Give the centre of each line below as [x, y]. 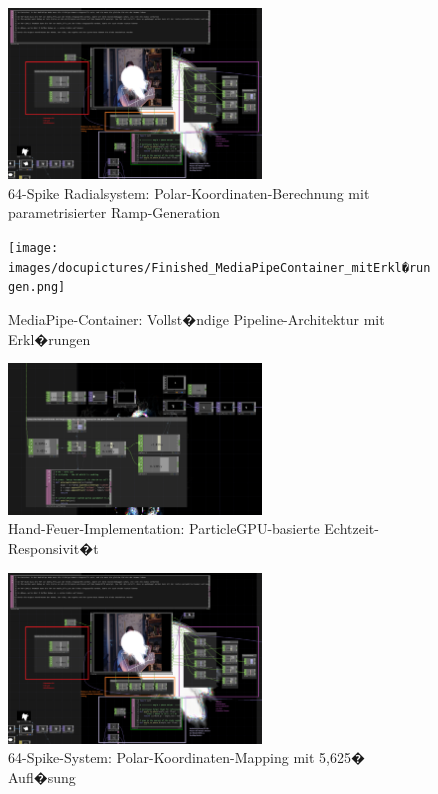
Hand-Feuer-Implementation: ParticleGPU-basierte [164, 528]
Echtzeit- [351, 528]
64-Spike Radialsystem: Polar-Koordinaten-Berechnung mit [189, 192]
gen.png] [37, 287]
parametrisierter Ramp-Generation [114, 212]
